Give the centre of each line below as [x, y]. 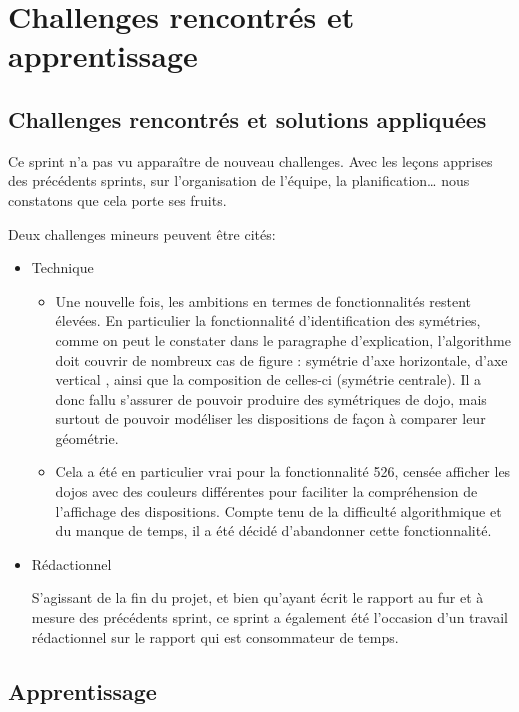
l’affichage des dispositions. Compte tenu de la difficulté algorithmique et [278, 510]
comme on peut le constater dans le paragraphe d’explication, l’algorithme [283, 339]
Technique [62, 267]
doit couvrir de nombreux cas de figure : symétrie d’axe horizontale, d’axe [281, 359]
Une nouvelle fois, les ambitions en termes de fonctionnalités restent [263, 300]
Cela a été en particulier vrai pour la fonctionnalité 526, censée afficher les [283, 471]
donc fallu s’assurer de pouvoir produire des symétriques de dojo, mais [271, 398]
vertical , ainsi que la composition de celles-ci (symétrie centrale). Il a [268, 379]
